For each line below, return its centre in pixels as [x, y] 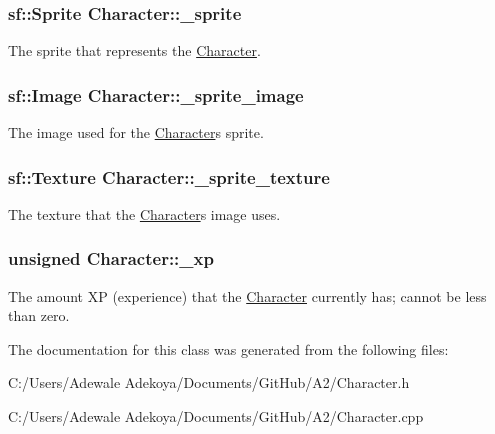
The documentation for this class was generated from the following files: [228, 348]
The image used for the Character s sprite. [136, 132]
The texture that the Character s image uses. [144, 213]
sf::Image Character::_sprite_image [156, 94]
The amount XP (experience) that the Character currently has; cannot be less [247, 295]
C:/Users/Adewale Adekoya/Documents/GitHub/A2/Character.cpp [216, 416]
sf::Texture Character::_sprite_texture [169, 176]
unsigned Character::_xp [111, 258]
